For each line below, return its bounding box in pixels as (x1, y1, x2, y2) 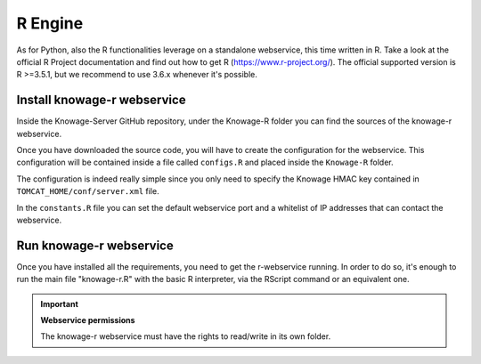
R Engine (16, 13, 84, 33)
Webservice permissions (40, 315, 135, 326)
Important (40, 298, 79, 309)
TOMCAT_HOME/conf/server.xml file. (16, 186, 159, 197)
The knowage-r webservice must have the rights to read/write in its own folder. (40, 331, 331, 342)
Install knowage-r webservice (16, 93, 186, 108)
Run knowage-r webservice (16, 238, 174, 253)
